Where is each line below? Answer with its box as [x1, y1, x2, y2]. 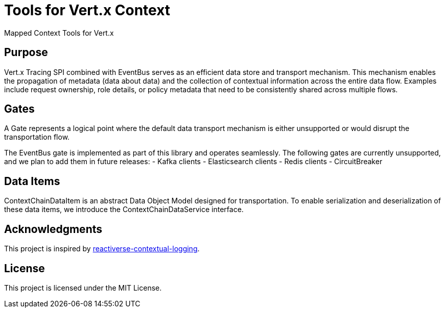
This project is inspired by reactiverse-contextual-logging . [4, 244, 200, 253]
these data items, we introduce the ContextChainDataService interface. [4, 205, 244, 214]
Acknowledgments [4, 222, 103, 236]
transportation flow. [4, 133, 70, 142]
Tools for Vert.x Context [4, 2, 171, 19]
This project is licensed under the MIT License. [4, 283, 162, 292]
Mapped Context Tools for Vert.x [4, 28, 114, 37]
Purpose [4, 46, 48, 59]
